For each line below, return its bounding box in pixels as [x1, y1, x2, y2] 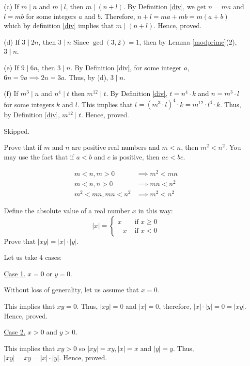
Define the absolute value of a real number [4, 205, 130, 215]
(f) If [4, 88, 18, 98]
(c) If [4, 1, 19, 11]
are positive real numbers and [71, 142, 160, 152]
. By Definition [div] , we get [123, 1, 206, 11]
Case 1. [4, 268, 26, 278]
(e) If [4, 62, 19, 72]
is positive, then [112, 152, 160, 162]
